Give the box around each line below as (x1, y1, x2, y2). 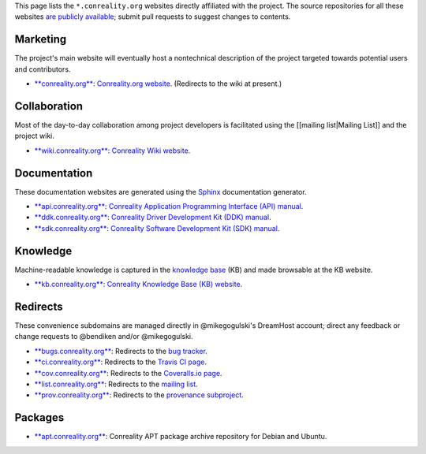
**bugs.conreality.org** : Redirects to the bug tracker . (34, 346, 208, 355)
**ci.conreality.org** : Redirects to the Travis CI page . (34, 357, 207, 367)
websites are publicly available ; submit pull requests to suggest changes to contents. (14, 12, 291, 21)
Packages (14, 411, 65, 425)
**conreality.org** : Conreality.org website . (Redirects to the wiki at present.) (34, 79, 282, 88)
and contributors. (14, 64, 71, 74)
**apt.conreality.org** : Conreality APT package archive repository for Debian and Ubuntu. (34, 432, 327, 441)
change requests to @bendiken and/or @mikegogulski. (14, 332, 193, 341)
